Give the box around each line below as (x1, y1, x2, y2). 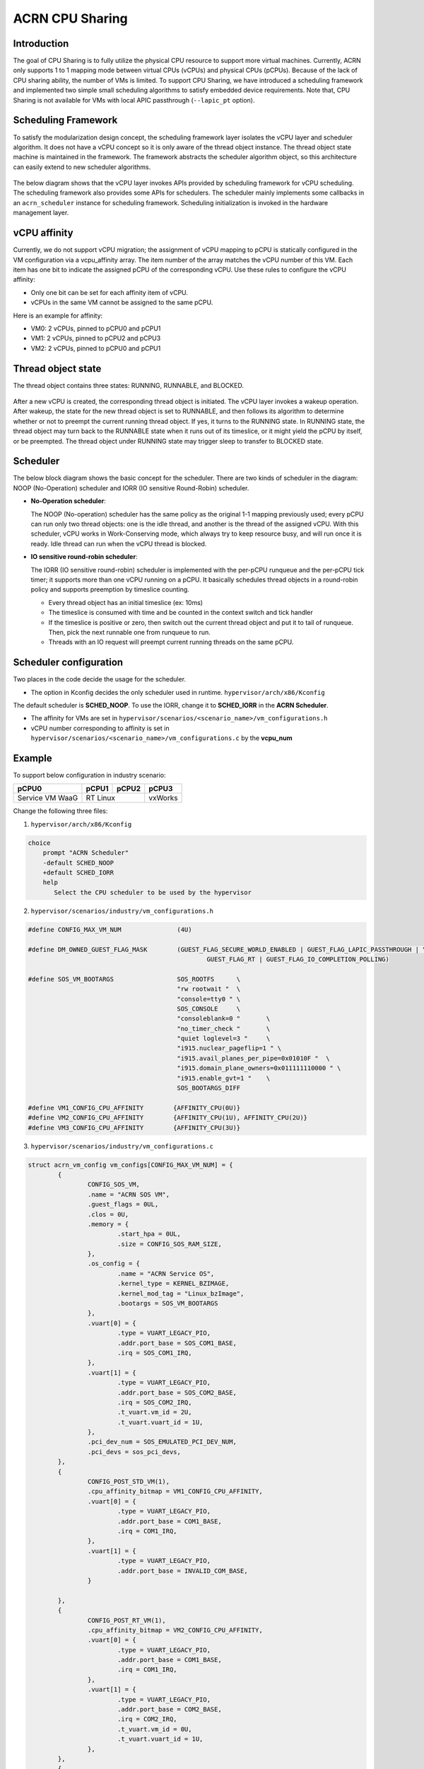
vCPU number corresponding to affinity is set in (30, 724, 170, 732)
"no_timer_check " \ (177, 1025, 271, 1032)
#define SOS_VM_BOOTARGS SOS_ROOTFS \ (28, 975, 241, 983)
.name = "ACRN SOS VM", (87, 1190, 170, 1199)
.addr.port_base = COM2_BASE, (117, 1705, 222, 1714)
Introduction (13, 38, 69, 50)
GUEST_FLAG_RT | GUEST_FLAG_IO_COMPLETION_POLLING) (206, 955, 390, 963)
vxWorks (148, 793, 178, 803)
